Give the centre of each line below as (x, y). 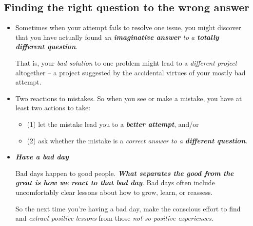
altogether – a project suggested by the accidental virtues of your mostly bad (130, 72)
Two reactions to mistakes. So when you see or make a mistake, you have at (129, 98)
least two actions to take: (53, 108)
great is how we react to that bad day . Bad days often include (115, 183)
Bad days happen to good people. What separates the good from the (125, 173)
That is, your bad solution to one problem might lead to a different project (126, 62)
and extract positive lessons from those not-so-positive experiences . (114, 218)
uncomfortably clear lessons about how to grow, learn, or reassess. (114, 192)
